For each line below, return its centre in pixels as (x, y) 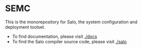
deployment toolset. (25, 27)
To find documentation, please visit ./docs (55, 36)
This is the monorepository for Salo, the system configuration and (71, 22)
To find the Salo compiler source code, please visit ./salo (69, 41)
